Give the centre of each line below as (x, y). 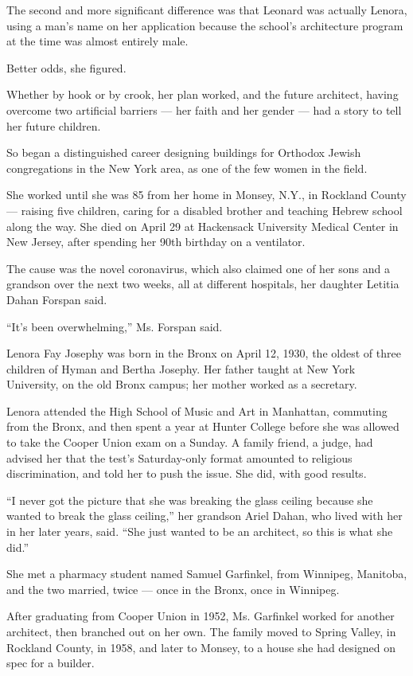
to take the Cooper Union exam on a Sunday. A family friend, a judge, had (190, 442)
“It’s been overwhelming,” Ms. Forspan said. (115, 326)
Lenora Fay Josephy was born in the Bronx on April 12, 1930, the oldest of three (204, 353)
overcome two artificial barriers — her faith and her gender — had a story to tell (204, 109)
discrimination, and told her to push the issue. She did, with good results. (187, 473)
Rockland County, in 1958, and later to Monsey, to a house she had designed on (201, 647)
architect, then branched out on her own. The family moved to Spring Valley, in (201, 631)
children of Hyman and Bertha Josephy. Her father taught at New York (181, 368)
